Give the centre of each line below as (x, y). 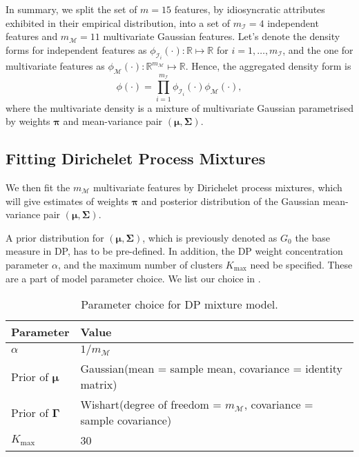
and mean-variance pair (113, 121)
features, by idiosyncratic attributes (250, 9)
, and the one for (318, 49)
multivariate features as (55, 66)
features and (32, 36)
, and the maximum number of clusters (140, 264)
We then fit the (38, 187)
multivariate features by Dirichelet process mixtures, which (218, 187)
